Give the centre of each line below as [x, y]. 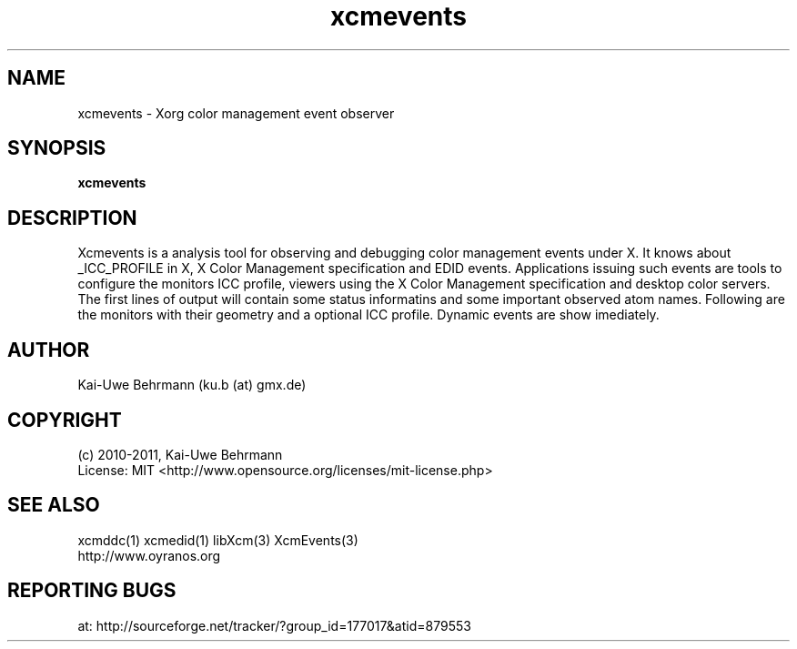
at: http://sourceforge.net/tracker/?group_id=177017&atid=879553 [274, 625]
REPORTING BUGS [92, 591]
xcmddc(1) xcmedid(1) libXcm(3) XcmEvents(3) [218, 540]
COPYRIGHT [65, 420]
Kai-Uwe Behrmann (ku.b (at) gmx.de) [192, 385]
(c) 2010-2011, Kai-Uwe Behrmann [180, 454]
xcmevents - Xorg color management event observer [236, 113]
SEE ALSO [54, 505]
